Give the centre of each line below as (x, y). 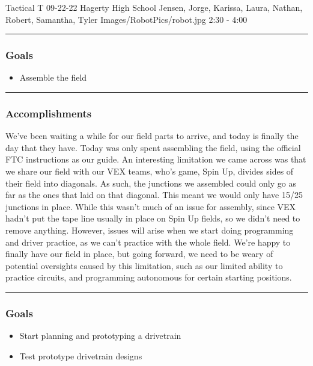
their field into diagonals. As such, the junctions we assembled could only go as (151, 183)
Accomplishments (49, 113)
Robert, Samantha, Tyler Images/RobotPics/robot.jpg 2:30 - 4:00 (126, 19)
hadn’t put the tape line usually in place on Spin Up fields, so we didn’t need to (153, 218)
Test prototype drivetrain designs (81, 355)
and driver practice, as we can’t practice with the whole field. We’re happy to (148, 242)
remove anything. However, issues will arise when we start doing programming (150, 230)
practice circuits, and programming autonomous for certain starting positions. (149, 277)
